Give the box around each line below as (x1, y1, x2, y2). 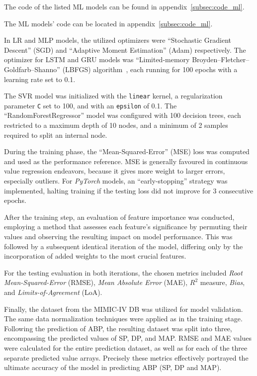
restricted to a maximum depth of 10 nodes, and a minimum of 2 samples (4, 120, 228, 130)
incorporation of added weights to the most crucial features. (4, 251, 186, 261)
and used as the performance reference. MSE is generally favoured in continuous (4, 156, 248, 166)
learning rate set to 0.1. (4, 74, 76, 84)
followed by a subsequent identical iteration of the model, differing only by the (4, 241, 243, 251)
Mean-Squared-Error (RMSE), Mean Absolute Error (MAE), (4, 277, 188, 287)
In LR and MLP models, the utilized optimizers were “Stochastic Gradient (4, 35, 231, 45)
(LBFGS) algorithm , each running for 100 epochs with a (62, 64, 238, 74)
